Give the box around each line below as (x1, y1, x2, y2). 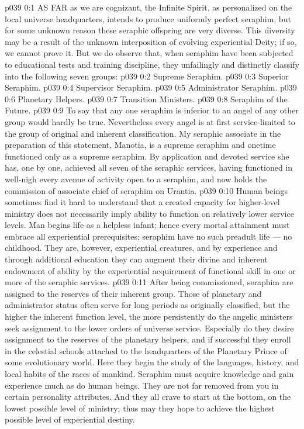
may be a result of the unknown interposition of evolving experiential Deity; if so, (5, 35, 297, 47)
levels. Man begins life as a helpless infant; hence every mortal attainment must (5, 219, 290, 231)
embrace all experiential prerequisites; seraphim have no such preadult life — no (5, 230, 292, 242)
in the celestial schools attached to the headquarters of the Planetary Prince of (5, 344, 287, 357)
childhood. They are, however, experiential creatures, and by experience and (5, 241, 278, 254)
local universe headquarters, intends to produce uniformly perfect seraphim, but (5, 12, 291, 25)
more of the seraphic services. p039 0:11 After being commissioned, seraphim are (5, 276, 293, 288)
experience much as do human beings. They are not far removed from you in (5, 379, 279, 391)
